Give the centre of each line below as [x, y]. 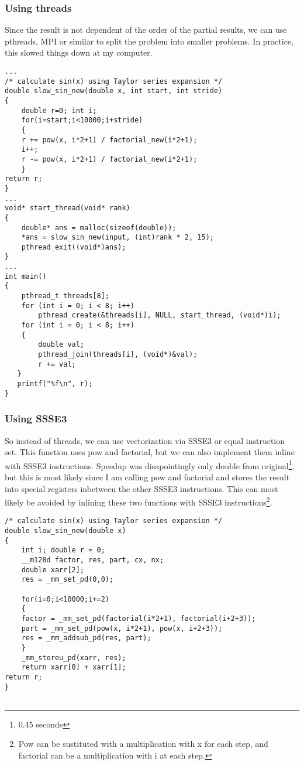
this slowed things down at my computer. [79, 52]
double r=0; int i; [59, 110]
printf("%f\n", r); [55, 384]
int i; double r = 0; [63, 550]
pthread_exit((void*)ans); [74, 247]
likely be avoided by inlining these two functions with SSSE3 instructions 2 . [139, 501]
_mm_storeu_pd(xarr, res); [74, 658]
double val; [61, 345]
